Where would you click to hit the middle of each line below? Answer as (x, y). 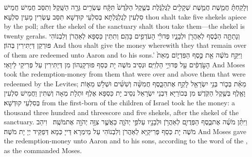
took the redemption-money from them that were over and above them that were (125, 74)
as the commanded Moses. (43, 150)
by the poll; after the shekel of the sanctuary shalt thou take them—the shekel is (125, 26)
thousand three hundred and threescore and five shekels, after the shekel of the (121, 112)
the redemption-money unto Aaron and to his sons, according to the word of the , (126, 141)
